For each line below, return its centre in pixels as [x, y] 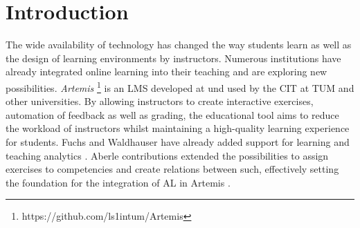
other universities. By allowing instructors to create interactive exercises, [160, 101]
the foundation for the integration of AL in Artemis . [118, 182]
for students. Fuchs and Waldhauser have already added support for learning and [178, 141]
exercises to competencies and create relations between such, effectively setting [172, 169]
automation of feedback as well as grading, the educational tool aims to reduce [172, 114]
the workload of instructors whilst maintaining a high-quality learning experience [178, 128]
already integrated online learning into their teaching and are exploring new [166, 72]
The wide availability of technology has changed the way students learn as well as [179, 45]
